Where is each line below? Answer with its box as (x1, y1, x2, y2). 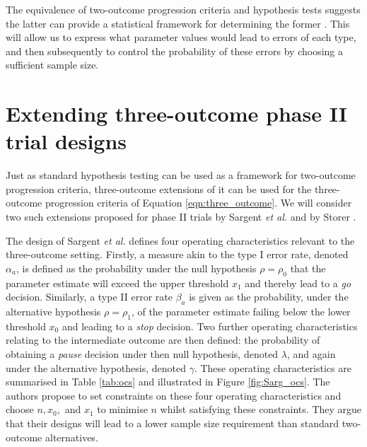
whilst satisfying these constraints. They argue (160, 402, 362, 417)
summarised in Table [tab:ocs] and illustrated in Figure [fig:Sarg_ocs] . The (6, 374, 330, 389)
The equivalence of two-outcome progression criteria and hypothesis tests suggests (6, 2, 361, 16)
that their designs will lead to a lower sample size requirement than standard (6, 415, 339, 430)
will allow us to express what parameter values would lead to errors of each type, (6, 30, 356, 45)
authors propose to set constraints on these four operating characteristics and (6, 388, 342, 402)
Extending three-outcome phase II (6, 99, 347, 128)
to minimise (97, 402, 148, 417)
